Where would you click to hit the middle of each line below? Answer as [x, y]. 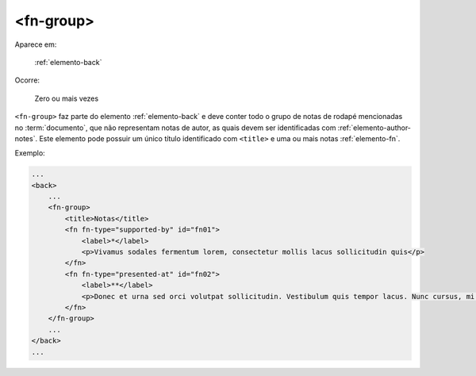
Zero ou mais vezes [67, 98]
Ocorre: [27, 80]
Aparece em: [36, 44]
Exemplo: [30, 153]
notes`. [26, 138]
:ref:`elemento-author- [374, 128]
